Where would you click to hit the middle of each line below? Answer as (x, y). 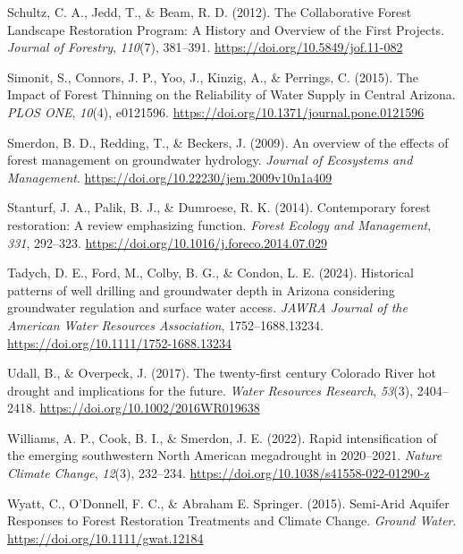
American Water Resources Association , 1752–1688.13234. (165, 324)
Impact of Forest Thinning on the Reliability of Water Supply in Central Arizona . (231, 94)
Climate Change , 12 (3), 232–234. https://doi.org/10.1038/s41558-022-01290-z (219, 473)
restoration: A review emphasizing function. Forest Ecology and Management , (219, 224)
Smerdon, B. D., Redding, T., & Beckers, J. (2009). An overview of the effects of (228, 142)
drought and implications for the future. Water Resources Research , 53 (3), (210, 390)
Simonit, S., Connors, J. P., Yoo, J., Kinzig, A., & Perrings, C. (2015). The (213, 77)
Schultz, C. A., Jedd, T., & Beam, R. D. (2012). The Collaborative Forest (210, 12)
